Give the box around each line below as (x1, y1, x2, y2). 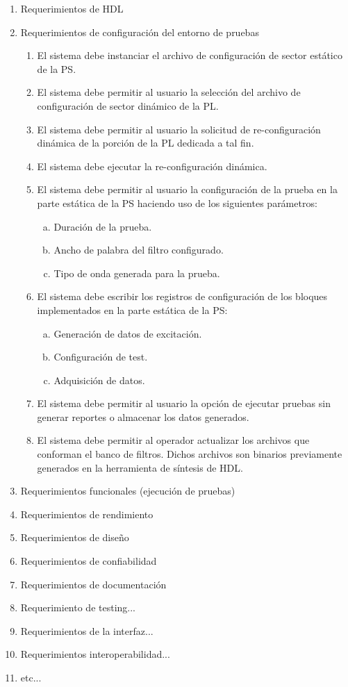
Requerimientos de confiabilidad (20, 554, 157, 568)
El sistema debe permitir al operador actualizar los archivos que (37, 433, 310, 447)
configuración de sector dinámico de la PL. (37, 98, 219, 113)
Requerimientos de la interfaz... (20, 623, 154, 638)
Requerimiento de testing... (20, 600, 135, 615)
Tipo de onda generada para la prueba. (53, 265, 220, 280)
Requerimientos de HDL (20, 1, 124, 15)
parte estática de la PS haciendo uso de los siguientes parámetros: (37, 195, 317, 210)
